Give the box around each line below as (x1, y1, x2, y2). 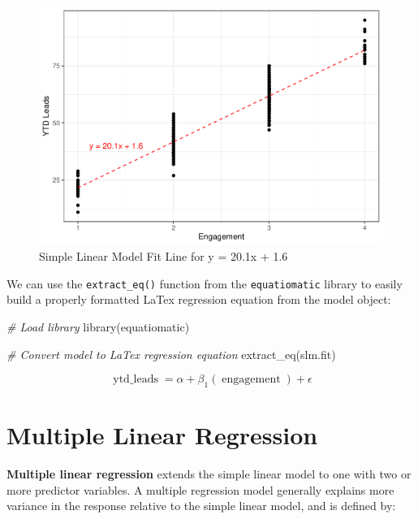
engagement (222, 374, 281, 386)
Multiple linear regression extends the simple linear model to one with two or (6, 465, 412, 482)
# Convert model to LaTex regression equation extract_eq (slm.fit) (6, 345, 336, 362)
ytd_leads (113, 374, 158, 386)
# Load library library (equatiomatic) (6, 318, 190, 335)
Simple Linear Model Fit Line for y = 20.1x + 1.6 (39, 248, 288, 265)
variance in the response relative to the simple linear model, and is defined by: (6, 497, 396, 514)
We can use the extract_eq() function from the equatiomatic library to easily (6, 275, 403, 292)
